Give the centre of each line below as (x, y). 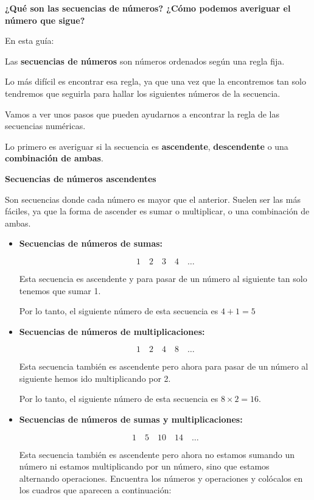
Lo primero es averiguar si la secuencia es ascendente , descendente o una (147, 146)
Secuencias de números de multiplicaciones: (112, 331)
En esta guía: (30, 40)
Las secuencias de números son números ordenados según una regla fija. (145, 61)
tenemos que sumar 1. (60, 290)
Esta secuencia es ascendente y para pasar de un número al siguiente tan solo (163, 278)
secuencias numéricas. (45, 126)
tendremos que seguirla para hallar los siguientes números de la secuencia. (143, 93)
